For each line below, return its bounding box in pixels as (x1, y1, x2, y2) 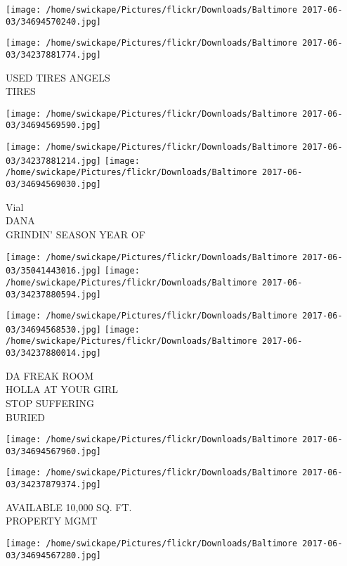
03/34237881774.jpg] (6, 49, 102, 60)
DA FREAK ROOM (6, 368, 94, 382)
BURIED (6, 409, 45, 424)
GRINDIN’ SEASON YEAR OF (6, 226, 145, 241)
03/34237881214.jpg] (6, 155, 102, 166)
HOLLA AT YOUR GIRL (6, 382, 119, 397)
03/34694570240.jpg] (6, 16, 102, 27)
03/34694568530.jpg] (6, 324, 102, 335)
